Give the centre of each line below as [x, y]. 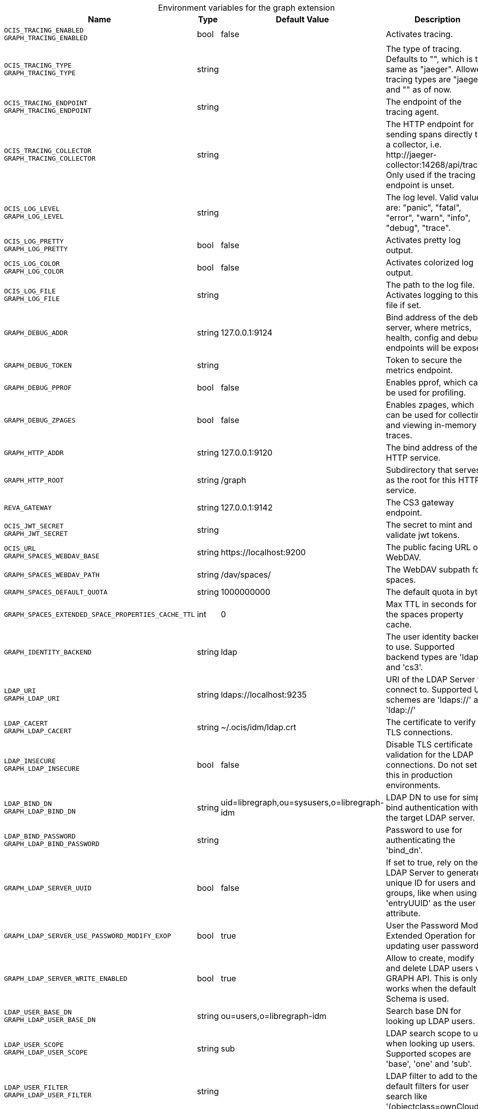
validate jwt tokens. [423, 535]
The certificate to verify [431, 722]
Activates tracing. [419, 34]
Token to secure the [424, 360]
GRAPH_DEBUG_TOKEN [38, 365]
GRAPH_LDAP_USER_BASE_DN [50, 1020]
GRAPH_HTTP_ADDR [34, 453]
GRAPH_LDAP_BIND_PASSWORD [52, 844]
